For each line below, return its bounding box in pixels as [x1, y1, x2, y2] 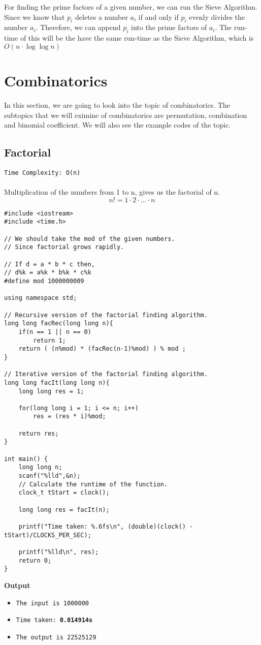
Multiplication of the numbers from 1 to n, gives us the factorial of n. [4, 187, 220, 197]
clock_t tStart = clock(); [18, 489, 110, 497]
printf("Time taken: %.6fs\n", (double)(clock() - [18, 523, 193, 531]
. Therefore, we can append [36, 22, 121, 33]
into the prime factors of [131, 22, 207, 33]
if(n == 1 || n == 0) [18, 328, 91, 335]
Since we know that [4, 11, 65, 22]
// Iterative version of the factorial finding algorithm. [4, 371, 208, 378]
